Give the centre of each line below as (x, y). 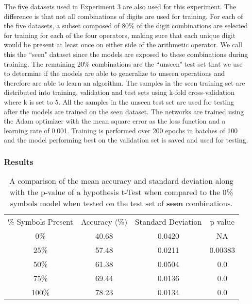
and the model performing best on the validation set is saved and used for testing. (126, 140)
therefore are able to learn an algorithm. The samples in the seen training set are (125, 82)
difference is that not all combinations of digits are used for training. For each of (124, 16)
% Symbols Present (41, 222)
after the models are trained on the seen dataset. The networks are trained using (124, 111)
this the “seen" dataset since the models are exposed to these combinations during (126, 54)
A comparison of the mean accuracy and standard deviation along (121, 181)
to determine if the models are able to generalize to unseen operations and (114, 73)
